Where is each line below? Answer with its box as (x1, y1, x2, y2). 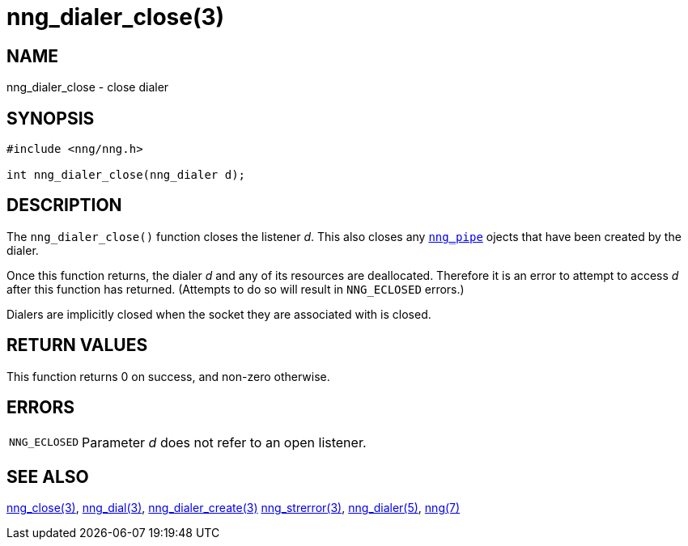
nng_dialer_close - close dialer (6, 80, 169, 95)
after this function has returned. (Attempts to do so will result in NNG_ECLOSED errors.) (6, 281, 465, 296)
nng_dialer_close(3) (6, 3, 225, 31)
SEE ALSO (6, 466, 89, 487)
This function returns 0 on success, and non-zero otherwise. (6, 369, 330, 383)
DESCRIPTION (6, 195, 122, 216)
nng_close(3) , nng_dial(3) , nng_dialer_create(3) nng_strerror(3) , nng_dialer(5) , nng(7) (6, 501, 461, 515)
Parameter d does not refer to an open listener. (82, 434, 367, 451)
